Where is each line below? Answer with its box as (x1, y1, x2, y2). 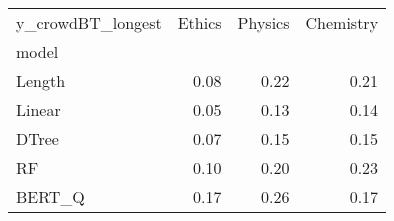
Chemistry (305, 11, 379, 34)
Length (16, 69, 66, 92)
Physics (237, 11, 290, 34)
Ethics (177, 11, 222, 34)
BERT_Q (16, 185, 85, 208)
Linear (16, 98, 61, 121)
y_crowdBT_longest (16, 11, 162, 34)
